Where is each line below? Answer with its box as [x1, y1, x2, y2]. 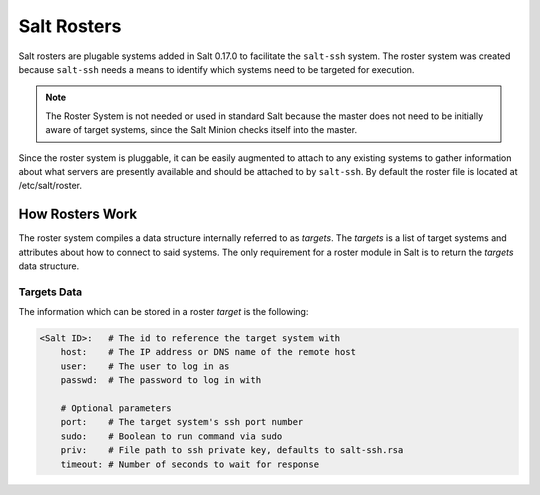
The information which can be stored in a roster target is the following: [18, 306, 309, 318]
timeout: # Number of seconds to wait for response [60, 458, 320, 470]
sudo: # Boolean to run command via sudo [60, 430, 283, 442]
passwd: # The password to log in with [60, 375, 262, 386]
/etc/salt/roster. [18, 180, 83, 192]
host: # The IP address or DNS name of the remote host [60, 346, 357, 358]
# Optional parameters [60, 403, 172, 414]
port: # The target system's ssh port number [60, 416, 304, 428]
